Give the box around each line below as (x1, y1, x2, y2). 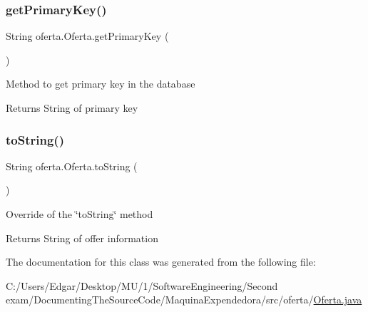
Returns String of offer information (6, 230, 158, 245)
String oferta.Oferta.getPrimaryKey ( (6, 28, 169, 43)
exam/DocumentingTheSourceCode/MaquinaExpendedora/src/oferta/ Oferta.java (6, 292, 362, 307)
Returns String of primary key (6, 100, 138, 115)
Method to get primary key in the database (6, 76, 195, 91)
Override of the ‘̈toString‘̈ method (6, 207, 153, 221)
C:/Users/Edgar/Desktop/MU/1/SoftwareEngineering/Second (6, 278, 278, 293)
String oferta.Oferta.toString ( (6, 158, 138, 173)
